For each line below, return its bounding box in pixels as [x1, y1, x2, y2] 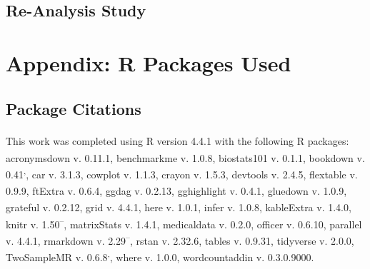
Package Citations [6, 97, 141, 119]
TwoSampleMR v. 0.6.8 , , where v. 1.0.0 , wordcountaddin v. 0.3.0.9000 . [6, 248, 314, 264]
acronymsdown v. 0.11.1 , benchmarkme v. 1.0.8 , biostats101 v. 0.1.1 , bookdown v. [6, 150, 365, 165]
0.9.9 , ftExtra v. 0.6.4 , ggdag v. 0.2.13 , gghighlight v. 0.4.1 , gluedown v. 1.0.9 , [6, 183, 347, 198]
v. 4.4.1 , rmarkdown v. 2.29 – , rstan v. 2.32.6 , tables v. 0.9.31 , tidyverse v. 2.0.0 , [6, 230, 354, 248]
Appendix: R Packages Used [6, 48, 291, 77]
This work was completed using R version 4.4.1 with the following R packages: [6, 133, 349, 148]
